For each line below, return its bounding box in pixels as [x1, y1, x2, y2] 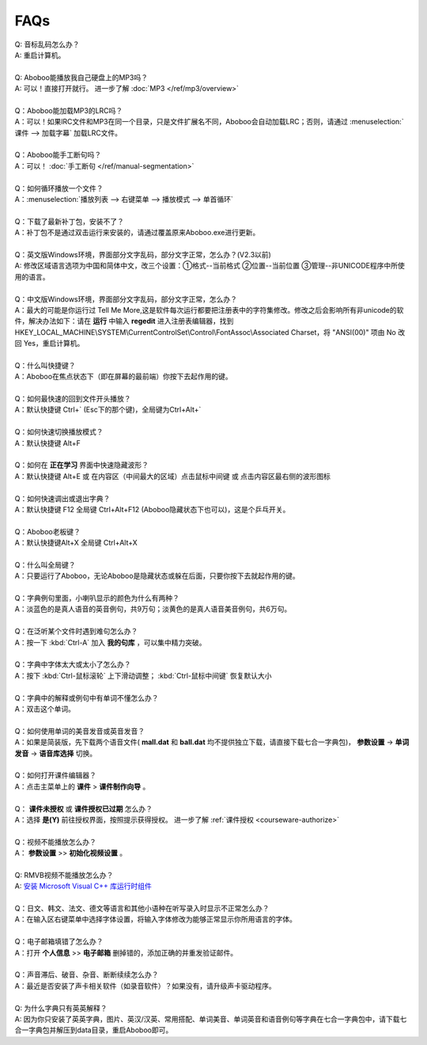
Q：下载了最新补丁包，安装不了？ [14, 216, 124, 226]
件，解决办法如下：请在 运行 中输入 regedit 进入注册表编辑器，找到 [14, 317, 234, 326]
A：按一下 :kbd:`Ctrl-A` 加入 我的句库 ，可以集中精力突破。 [14, 637, 206, 647]
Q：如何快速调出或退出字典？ [14, 493, 111, 503]
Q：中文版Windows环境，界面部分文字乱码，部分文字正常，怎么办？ [14, 294, 237, 304]
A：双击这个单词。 [14, 704, 75, 713]
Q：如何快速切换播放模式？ [14, 427, 104, 437]
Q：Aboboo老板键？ [14, 526, 81, 536]
